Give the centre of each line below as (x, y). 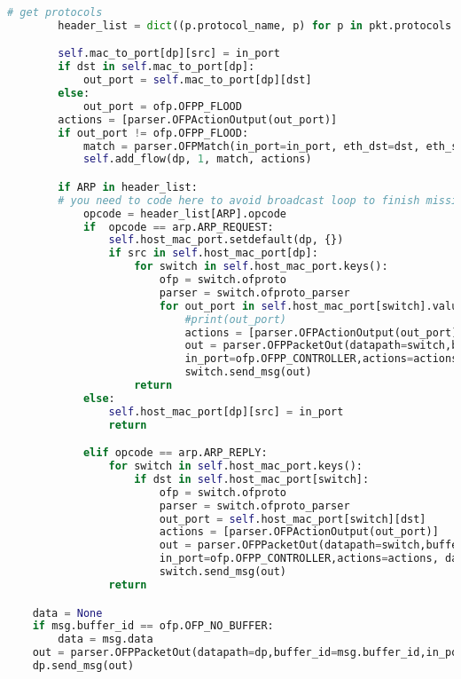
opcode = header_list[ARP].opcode (185, 213)
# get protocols (55, 12)
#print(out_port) (235, 319)
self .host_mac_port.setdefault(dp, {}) (226, 240)
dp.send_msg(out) (83, 666)
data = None (67, 613)
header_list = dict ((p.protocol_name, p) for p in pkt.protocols (255, 25)
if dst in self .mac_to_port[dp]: (156, 67)
